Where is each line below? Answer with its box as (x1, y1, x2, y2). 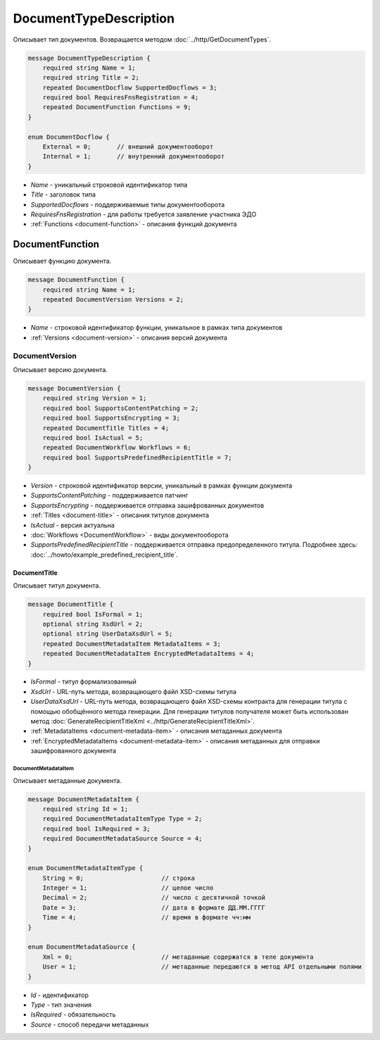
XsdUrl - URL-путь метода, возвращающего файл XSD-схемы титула (30, 687, 237, 695)
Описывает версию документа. (13, 365, 108, 373)
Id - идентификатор (30, 991, 89, 999)
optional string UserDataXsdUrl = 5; (42, 630, 173, 638)
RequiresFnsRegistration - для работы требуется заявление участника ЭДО (30, 210, 257, 218)
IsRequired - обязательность (30, 1010, 116, 1019)
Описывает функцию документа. (13, 257, 112, 266)
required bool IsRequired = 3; (42, 824, 151, 833)
